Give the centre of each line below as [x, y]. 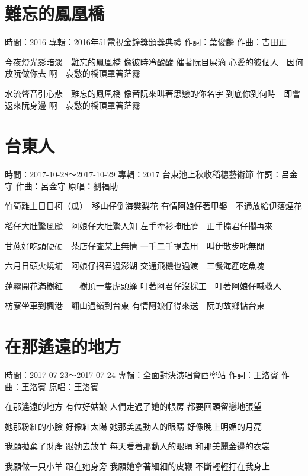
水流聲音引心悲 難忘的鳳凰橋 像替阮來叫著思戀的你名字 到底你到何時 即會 [153, 93]
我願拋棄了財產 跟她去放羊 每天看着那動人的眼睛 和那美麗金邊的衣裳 [137, 446]
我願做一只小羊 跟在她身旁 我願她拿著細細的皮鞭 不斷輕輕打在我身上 [137, 466]
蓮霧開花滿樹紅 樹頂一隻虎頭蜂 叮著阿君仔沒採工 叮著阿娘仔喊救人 [143, 285]
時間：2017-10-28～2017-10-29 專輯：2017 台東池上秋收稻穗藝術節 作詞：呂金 [151, 174]
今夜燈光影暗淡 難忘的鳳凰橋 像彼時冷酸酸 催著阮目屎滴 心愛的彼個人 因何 [154, 61]
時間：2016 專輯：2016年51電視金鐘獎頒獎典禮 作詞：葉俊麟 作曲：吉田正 [146, 42]
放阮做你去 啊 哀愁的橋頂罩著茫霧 [73, 73]
